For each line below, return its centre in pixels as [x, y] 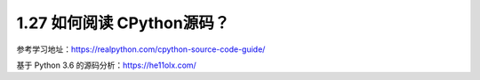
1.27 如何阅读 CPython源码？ [123, 23]
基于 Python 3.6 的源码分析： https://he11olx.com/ [107, 65]
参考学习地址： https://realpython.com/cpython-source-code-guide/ [141, 49]
